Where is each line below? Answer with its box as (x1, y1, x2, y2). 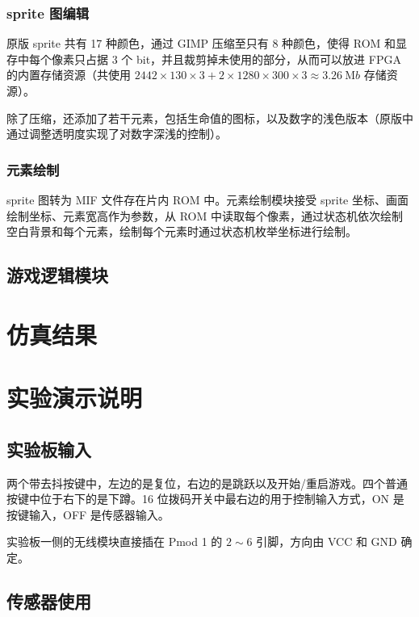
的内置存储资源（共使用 (6, 66, 131, 83)
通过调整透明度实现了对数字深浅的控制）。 (6, 125, 227, 142)
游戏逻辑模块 (6, 262, 108, 288)
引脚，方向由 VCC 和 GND (256, 533, 397, 550)
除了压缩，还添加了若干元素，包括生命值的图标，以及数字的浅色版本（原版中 (6, 109, 413, 126)
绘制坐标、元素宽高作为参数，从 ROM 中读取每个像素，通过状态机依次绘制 (6, 207, 403, 224)
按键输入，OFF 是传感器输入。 (6, 506, 170, 523)
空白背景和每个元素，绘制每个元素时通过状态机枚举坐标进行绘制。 (6, 223, 357, 240)
